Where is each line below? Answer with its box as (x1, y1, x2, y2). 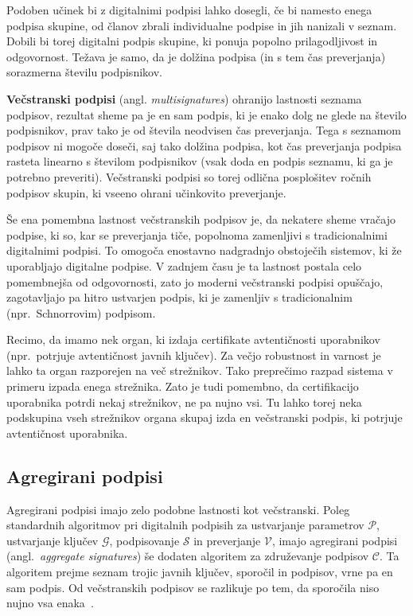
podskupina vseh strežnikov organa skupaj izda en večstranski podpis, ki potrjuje (6, 409, 403, 426)
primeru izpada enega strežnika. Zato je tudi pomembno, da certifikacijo (6, 378, 359, 395)
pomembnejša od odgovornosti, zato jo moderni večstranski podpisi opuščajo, (6, 273, 384, 290)
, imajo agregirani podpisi (271, 532, 398, 548)
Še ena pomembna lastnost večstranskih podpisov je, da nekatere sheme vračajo (6, 211, 396, 228)
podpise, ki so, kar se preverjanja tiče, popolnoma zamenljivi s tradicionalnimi (6, 226, 388, 243)
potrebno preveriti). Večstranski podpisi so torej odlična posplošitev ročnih (6, 168, 372, 185)
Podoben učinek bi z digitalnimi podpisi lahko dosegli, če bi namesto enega (6, 2, 372, 18)
